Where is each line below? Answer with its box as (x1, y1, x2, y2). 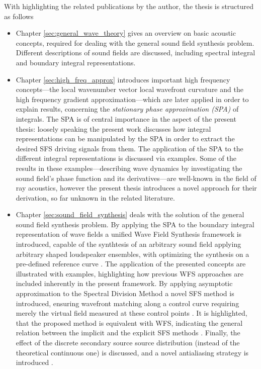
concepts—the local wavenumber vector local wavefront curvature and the (16, 84, 243, 95)
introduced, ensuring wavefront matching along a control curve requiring (16, 298, 239, 308)
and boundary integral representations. (16, 57, 136, 67)
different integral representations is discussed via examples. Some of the (16, 153, 236, 163)
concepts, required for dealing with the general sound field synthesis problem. (16, 37, 254, 48)
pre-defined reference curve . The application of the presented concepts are (16, 258, 246, 269)
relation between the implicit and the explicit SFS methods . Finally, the (16, 327, 240, 338)
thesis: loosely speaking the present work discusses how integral (16, 123, 211, 134)
